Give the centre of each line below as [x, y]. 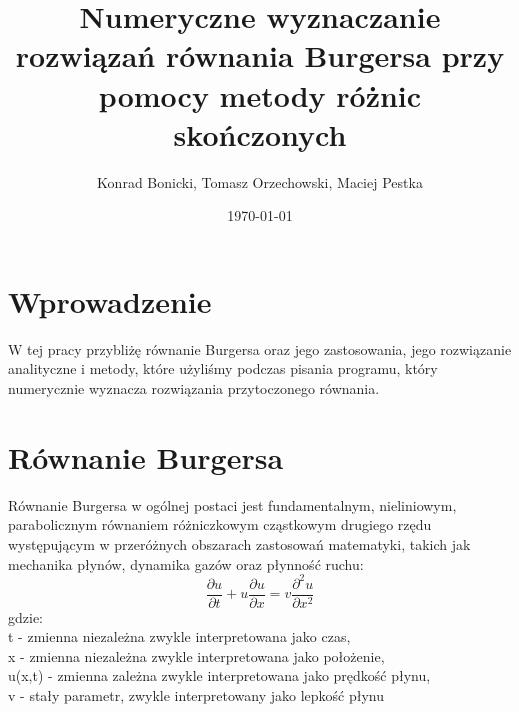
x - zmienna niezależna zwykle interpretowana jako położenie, [196, 655]
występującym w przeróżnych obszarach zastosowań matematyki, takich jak [239, 543]
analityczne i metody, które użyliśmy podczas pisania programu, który [223, 368]
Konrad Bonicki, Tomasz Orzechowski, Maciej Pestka [260, 181]
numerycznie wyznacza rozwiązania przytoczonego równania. [194, 388]
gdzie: [25, 616]
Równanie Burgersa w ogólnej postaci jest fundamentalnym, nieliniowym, [232, 504]
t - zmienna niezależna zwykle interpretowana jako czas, [179, 636]
